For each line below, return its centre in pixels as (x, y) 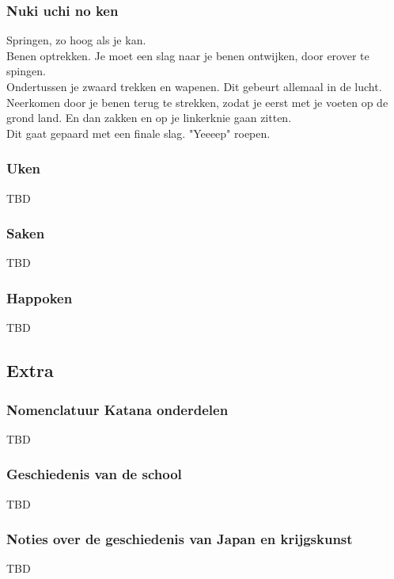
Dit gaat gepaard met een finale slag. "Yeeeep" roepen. (138, 133)
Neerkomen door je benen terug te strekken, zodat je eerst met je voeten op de (197, 102)
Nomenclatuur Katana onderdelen (117, 409)
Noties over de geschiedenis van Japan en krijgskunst (180, 539)
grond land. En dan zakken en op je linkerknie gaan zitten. (149, 118)
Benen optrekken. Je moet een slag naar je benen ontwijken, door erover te (188, 55)
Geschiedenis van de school (94, 474)
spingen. (26, 71)
